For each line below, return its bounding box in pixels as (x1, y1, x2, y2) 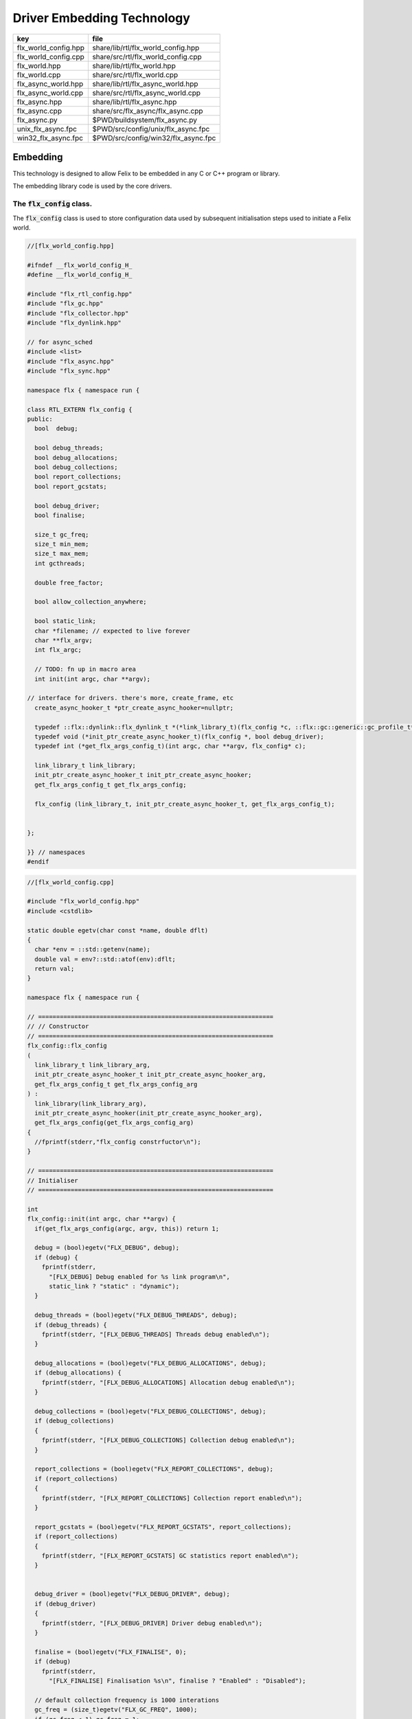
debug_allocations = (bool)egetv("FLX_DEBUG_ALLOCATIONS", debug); (34, 1359, 266, 1368)
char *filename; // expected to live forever (34, 626, 190, 635)
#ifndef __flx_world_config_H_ (27, 261, 133, 269)
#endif (27, 857, 49, 866)
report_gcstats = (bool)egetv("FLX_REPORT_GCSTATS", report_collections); (34, 1523, 292, 1531)
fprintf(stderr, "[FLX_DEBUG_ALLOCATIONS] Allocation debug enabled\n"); (41, 1379, 295, 1386)
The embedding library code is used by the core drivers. (12, 182, 172, 190)
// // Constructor (27, 1022, 89, 1031)
